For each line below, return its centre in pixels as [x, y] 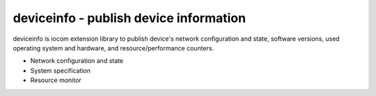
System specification [60, 70]
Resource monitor [56, 80]
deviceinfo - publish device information [130, 18]
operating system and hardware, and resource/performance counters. [113, 48]
